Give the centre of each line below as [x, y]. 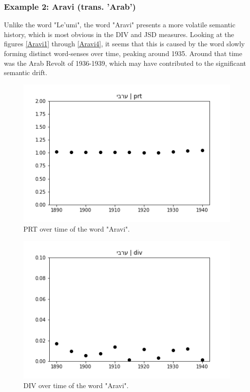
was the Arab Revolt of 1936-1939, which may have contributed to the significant [125, 63]
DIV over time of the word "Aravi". [76, 385]
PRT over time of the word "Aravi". [77, 229]
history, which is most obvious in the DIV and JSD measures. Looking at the [119, 34]
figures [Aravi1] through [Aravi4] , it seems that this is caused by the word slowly [125, 44]
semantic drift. [26, 72]
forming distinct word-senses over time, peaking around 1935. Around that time [123, 53]
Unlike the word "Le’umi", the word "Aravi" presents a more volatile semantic [120, 25]
